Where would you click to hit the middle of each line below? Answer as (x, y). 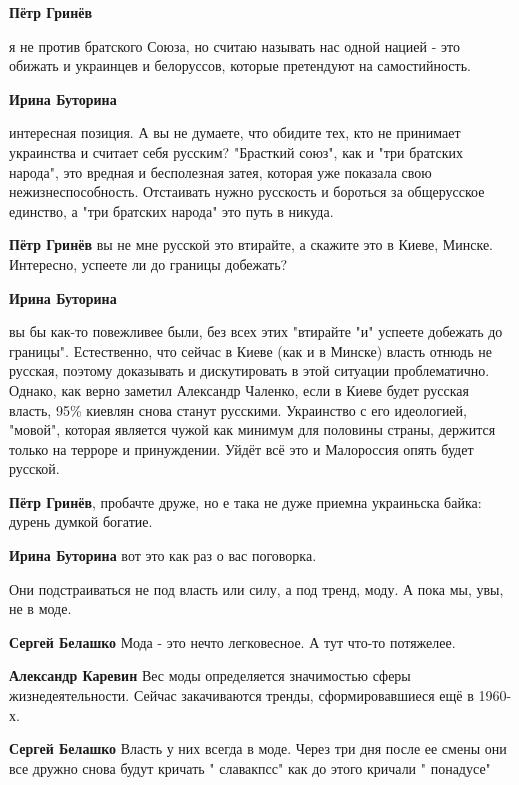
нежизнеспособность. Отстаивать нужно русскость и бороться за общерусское (247, 191)
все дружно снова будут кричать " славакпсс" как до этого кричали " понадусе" (250, 767)
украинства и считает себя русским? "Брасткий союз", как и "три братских (236, 151)
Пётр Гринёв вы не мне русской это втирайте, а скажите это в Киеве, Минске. (251, 244)
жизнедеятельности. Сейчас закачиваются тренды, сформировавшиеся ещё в (241, 695)
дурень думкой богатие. (81, 521)
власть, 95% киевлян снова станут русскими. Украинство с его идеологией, (238, 409)
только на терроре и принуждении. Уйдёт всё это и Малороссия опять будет (241, 448)
